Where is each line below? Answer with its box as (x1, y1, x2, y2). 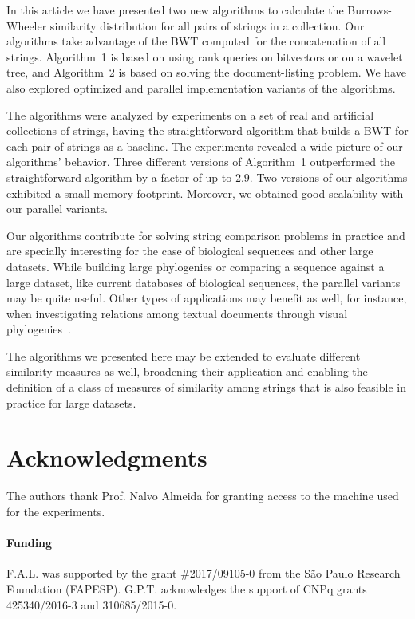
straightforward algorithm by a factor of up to (6, 168, 232, 185)
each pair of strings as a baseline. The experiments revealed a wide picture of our (6, 137, 403, 154)
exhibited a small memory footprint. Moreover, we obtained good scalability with (6, 184, 404, 201)
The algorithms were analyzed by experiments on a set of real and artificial (6, 106, 374, 123)
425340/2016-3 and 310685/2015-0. (6, 596, 177, 613)
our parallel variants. (6, 200, 108, 217)
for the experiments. (6, 503, 105, 519)
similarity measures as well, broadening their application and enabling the (6, 363, 368, 380)
